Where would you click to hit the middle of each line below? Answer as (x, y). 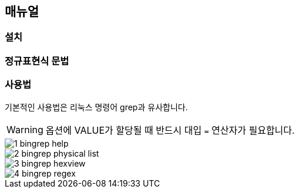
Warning (25, 129)
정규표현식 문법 (37, 61)
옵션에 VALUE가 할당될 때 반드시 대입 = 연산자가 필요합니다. (170, 130)
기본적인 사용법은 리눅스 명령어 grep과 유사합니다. (96, 107)
